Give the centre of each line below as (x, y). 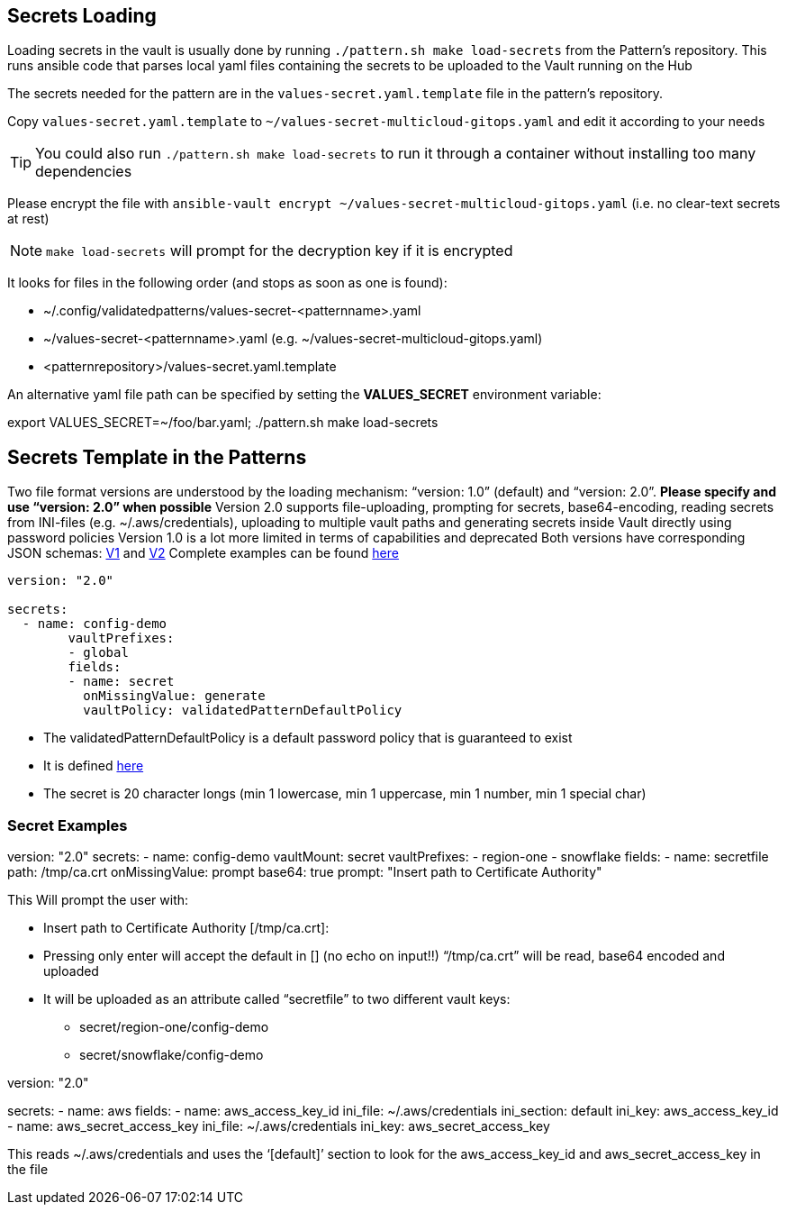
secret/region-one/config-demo (174, 1027)
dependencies (84, 172)
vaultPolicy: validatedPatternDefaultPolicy (243, 711)
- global (98, 653)
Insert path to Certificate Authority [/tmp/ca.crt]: (186, 928)
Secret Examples (68, 825)
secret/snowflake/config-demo (172, 1055)
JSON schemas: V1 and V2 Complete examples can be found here (203, 553)
